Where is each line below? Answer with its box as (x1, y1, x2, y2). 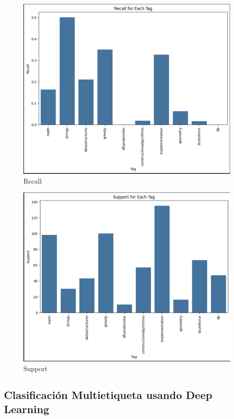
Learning (4, 401, 49, 417)
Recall (23, 175, 42, 186)
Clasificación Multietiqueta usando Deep (4, 387, 213, 402)
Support (23, 363, 48, 373)
